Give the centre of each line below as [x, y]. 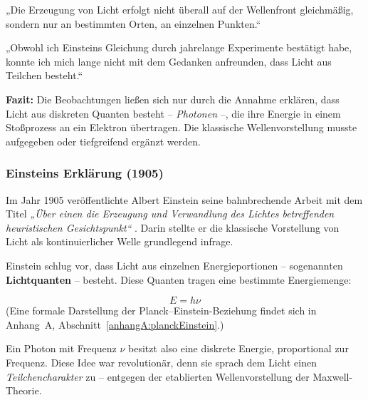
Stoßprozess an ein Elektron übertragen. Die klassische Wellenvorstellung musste [182, 127]
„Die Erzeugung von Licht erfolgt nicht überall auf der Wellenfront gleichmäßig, [180, 9]
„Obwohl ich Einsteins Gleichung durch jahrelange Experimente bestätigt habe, [179, 47]
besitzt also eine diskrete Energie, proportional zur [238, 348]
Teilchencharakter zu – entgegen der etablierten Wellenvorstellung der [158, 376]
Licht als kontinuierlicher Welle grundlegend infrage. [120, 241]
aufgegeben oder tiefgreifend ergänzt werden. [103, 141]
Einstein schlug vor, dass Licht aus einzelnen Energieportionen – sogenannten [174, 265]
